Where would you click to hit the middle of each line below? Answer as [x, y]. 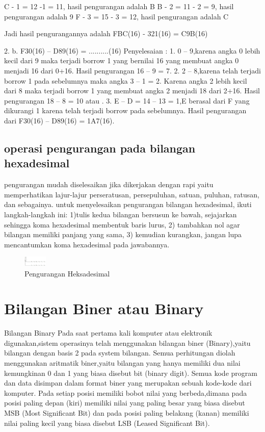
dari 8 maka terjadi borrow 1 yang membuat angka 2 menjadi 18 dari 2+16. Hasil [132, 91]
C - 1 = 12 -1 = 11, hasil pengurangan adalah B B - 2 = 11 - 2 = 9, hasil [119, 6]
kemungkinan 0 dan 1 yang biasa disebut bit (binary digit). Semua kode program [131, 373]
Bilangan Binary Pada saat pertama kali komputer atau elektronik [108, 333]
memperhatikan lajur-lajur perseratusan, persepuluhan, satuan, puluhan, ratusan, [132, 194]
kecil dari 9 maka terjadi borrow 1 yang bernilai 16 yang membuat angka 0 [122, 60]
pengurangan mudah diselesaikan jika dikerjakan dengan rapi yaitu [109, 184]
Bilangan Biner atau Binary [104, 308]
